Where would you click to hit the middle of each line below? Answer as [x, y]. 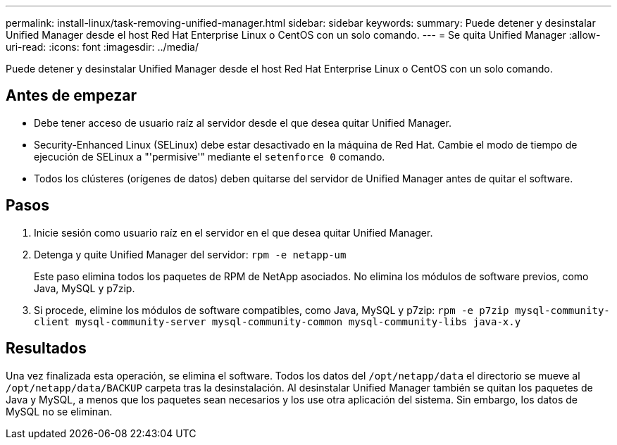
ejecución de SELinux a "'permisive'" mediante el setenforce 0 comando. [210, 156]
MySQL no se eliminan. [59, 411]
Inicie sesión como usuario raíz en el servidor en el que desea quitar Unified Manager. [233, 232]
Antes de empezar [71, 96]
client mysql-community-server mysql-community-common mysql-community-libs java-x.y [278, 321]
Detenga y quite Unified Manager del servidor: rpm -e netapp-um [190, 254]
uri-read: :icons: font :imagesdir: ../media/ [102, 47]
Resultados [46, 349]
